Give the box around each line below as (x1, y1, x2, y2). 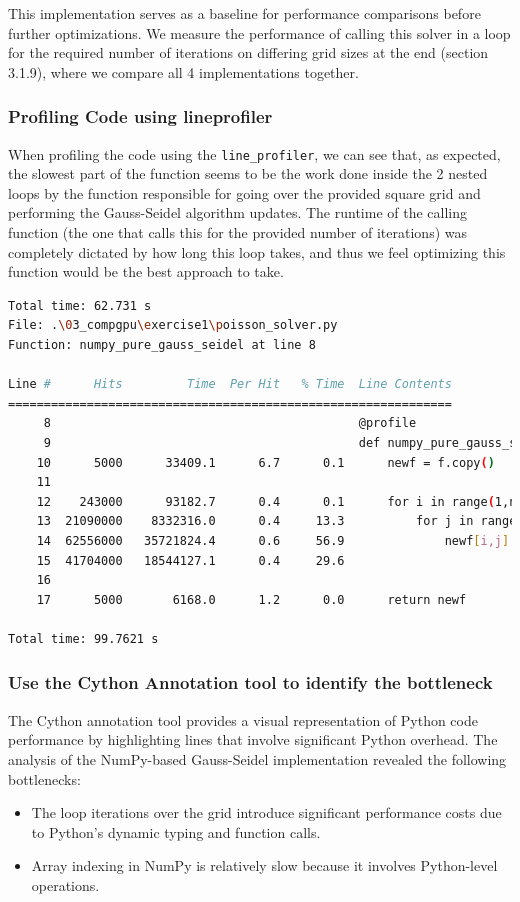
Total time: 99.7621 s (8, 631, 159, 646)
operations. (31, 874, 100, 895)
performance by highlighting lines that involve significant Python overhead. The (8, 729, 498, 750)
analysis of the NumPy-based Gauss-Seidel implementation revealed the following (8, 748, 507, 769)
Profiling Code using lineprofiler (8, 104, 273, 129)
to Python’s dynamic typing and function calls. (31, 821, 321, 842)
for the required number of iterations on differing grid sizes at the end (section (8, 42, 489, 63)
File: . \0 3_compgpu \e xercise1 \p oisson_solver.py (8, 318, 338, 333)
